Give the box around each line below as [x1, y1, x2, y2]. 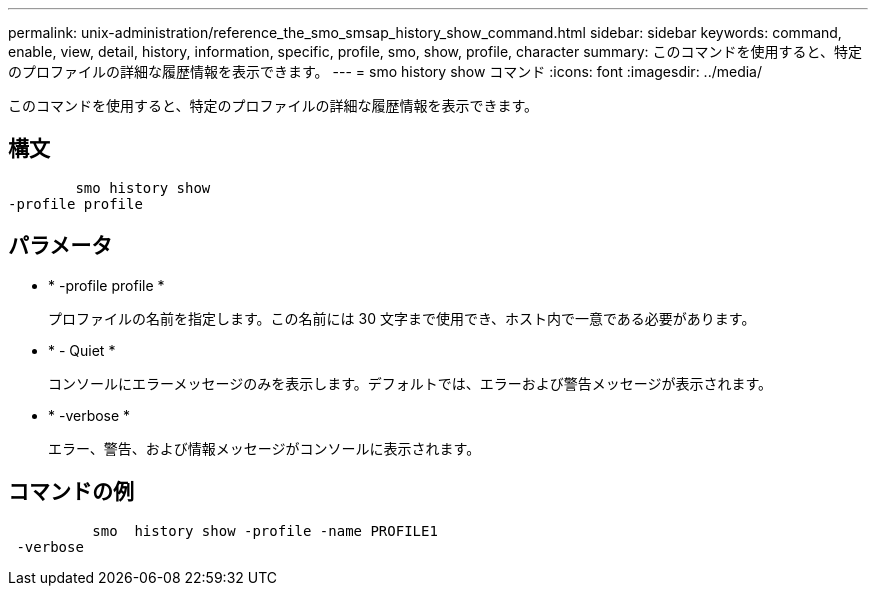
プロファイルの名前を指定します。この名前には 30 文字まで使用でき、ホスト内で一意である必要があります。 [48, 309, 756, 327]
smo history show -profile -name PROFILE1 [92, 522, 438, 539]
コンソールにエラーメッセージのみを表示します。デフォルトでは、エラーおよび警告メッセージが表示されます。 [48, 374, 773, 392]
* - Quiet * [48, 341, 116, 359]
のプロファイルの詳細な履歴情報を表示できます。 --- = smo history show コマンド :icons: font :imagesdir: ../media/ [8, 63, 763, 80]
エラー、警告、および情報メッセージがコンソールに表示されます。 [48, 439, 481, 457]
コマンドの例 [8, 479, 134, 505]
